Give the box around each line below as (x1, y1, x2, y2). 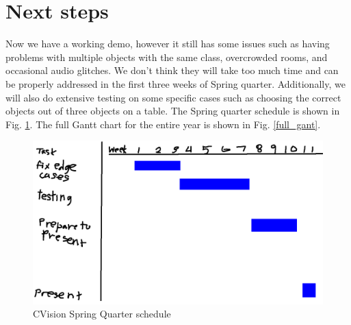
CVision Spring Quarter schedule (33, 306, 171, 321)
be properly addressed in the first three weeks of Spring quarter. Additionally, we (5, 76, 346, 91)
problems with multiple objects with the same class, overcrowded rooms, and (5, 49, 328, 64)
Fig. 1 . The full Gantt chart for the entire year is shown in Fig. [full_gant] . (5, 117, 321, 131)
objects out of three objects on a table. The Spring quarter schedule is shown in (5, 104, 340, 118)
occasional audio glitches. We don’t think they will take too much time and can (5, 63, 339, 77)
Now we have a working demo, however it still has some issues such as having (5, 36, 330, 51)
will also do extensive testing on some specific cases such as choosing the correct (5, 90, 341, 104)
